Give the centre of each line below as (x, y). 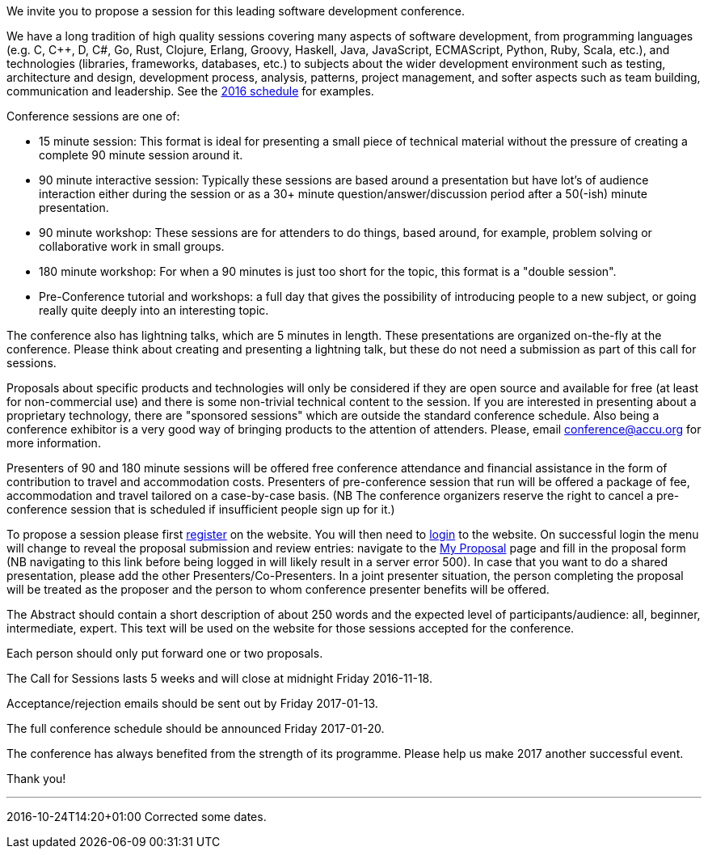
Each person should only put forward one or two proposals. (165, 653)
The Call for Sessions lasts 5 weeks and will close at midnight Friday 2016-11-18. (220, 678)
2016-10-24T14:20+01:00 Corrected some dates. (137, 817)
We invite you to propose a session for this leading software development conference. (236, 11)
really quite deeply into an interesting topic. (154, 310)
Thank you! (36, 779)
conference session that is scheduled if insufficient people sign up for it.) (201, 509)
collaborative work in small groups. (132, 246)
